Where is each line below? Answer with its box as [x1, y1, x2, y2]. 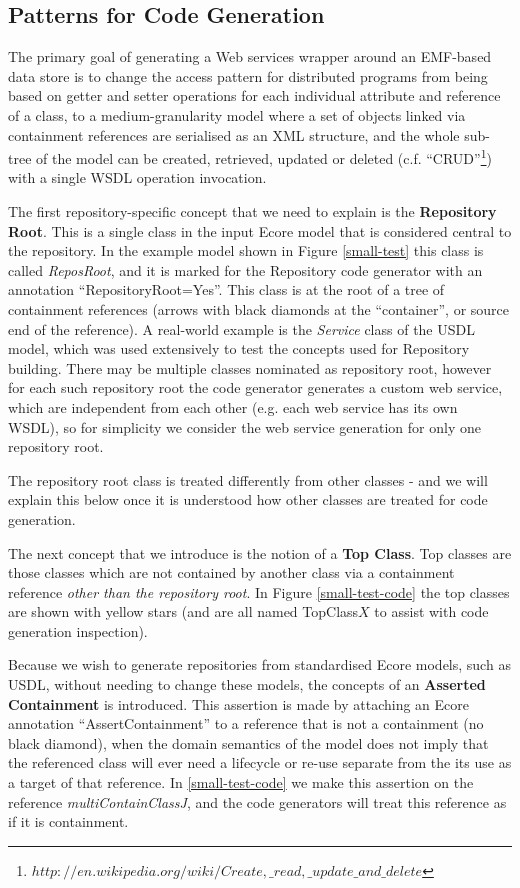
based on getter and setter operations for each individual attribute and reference [8, 85, 501, 106]
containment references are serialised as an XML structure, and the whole [8, 124, 460, 145]
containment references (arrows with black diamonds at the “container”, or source [8, 298, 510, 319]
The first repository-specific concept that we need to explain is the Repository [8, 201, 497, 222]
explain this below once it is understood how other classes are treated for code [8, 489, 488, 510]
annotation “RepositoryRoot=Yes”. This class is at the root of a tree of [8, 279, 445, 300]
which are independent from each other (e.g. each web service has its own [8, 396, 458, 417]
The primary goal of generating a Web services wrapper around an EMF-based [8, 46, 492, 67]
